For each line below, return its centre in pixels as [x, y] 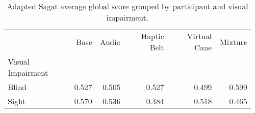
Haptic [153, 36]
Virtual [199, 36]
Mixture [233, 42]
